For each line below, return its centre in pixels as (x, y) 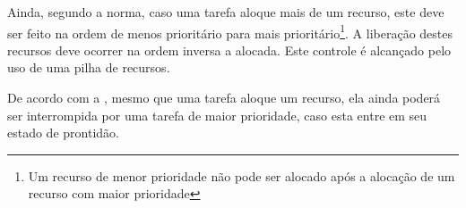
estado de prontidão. (63, 133)
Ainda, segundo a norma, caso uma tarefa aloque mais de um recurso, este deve (226, 12)
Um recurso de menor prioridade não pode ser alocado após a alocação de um (242, 175)
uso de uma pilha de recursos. (89, 67)
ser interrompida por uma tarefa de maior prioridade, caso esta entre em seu (217, 115)
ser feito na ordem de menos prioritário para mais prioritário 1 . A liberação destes (230, 31)
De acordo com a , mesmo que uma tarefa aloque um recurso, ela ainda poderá (224, 98)
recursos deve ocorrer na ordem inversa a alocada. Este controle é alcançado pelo (229, 50)
